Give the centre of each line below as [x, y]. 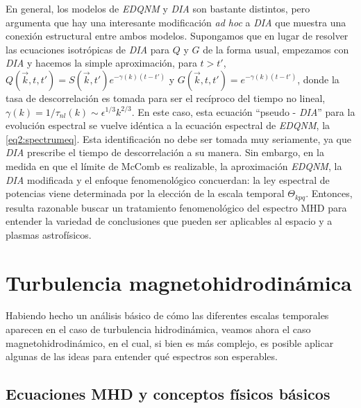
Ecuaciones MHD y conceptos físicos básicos [168, 394]
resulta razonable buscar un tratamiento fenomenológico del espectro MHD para [176, 207]
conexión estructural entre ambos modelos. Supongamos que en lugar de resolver [177, 36]
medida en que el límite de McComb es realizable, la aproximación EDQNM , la [174, 165]
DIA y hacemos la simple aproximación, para [101, 63]
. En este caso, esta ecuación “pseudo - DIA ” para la [243, 111]
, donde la [318, 79]
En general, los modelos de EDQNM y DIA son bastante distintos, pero [158, 8]
